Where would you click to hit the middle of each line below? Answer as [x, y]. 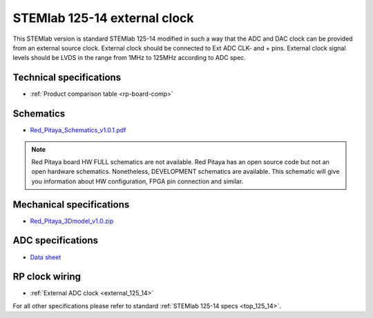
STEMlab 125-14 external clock [103, 18]
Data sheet [46, 257]
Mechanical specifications [71, 205]
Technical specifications [67, 78]
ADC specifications [55, 240]
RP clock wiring [47, 277]
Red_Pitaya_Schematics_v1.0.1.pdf [78, 130]
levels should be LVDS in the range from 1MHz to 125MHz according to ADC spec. [130, 58]
